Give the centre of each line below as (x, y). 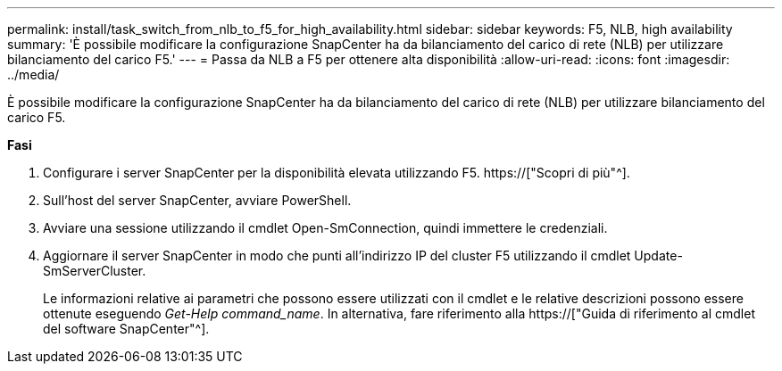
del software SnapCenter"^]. (126, 329)
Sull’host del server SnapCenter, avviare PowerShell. (197, 200)
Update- (658, 256)
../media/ (33, 74)
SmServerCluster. (95, 271)
